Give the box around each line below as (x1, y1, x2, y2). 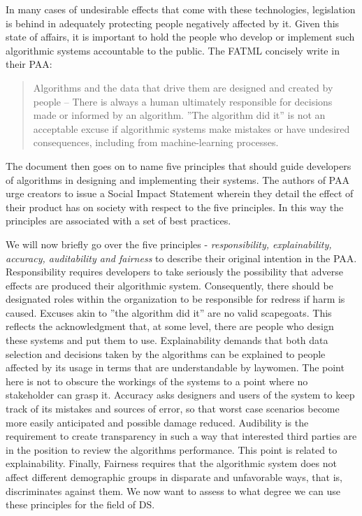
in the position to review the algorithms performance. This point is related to (6, 442, 338, 457)
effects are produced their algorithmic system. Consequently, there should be (6, 278, 333, 292)
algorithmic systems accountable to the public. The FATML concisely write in (6, 43, 340, 57)
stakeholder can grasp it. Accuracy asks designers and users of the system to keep (6, 387, 355, 402)
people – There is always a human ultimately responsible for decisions (33, 94, 333, 108)
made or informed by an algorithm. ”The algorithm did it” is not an (33, 108, 326, 122)
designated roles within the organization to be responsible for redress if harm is (6, 292, 345, 306)
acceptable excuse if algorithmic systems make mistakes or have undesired (33, 121, 350, 136)
